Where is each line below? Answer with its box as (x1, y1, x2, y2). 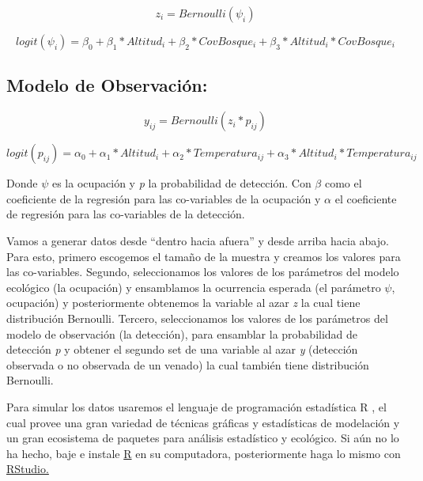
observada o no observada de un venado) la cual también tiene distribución (6, 356, 369, 373)
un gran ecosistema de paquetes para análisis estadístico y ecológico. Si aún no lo (6, 430, 399, 446)
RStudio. (6, 460, 49, 477)
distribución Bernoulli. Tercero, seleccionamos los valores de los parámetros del (6, 309, 388, 326)
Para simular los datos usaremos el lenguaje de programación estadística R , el (6, 398, 387, 415)
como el (324, 175, 362, 191)
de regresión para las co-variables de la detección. (6, 206, 245, 222)
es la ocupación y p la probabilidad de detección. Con (51, 175, 312, 191)
